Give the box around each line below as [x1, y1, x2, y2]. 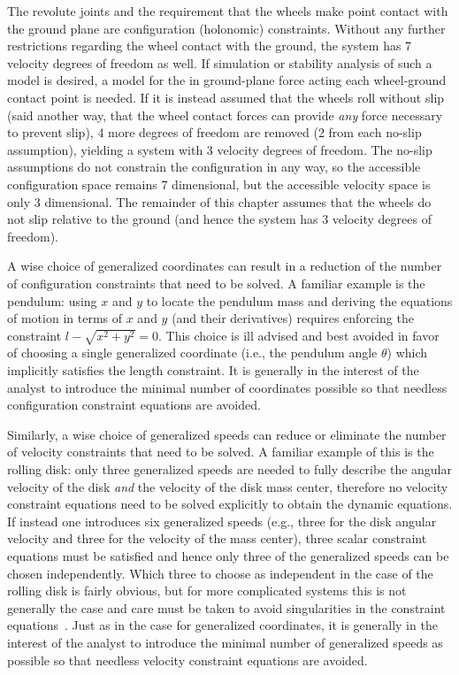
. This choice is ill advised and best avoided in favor [157, 326, 440, 344]
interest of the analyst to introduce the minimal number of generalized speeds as [7, 633, 443, 651]
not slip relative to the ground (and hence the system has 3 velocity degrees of [7, 210, 432, 228]
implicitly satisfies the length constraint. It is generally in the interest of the [7, 361, 419, 380]
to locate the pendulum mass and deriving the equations [146, 291, 453, 310]
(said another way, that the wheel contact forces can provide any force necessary [7, 105, 443, 124]
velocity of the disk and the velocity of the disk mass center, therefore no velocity [7, 477, 448, 495]
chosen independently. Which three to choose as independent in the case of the [7, 564, 433, 582]
